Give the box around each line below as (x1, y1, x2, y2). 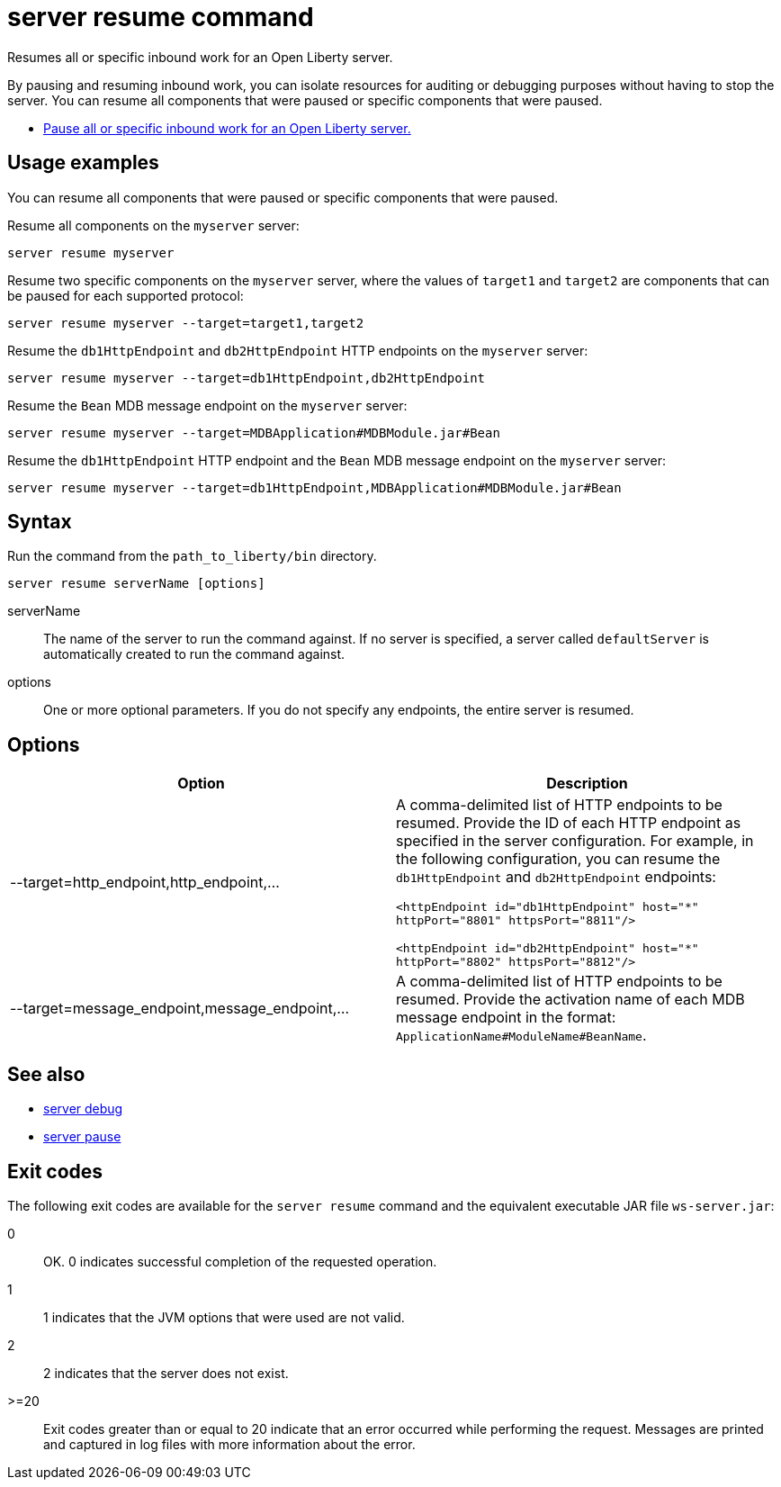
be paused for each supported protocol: (7, 287, 244, 303)
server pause (43, 1129, 121, 1145)
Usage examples (7, 151, 159, 175)
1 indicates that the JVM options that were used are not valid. (43, 1309, 405, 1325)
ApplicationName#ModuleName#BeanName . (396, 1026, 647, 1045)
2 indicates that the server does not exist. (43, 1365, 289, 1381)
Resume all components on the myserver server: (7, 217, 300, 233)
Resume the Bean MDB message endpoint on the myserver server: (7, 397, 408, 413)
